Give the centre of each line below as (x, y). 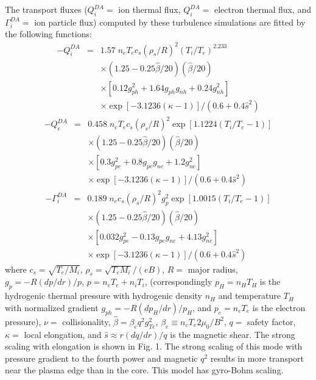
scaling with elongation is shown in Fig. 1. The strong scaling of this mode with (154, 346)
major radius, (213, 269)
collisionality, (86, 321)
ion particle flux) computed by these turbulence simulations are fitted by (170, 22)
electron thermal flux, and (263, 9)
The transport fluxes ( (46, 9)
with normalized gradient (52, 307)
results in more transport (257, 358)
